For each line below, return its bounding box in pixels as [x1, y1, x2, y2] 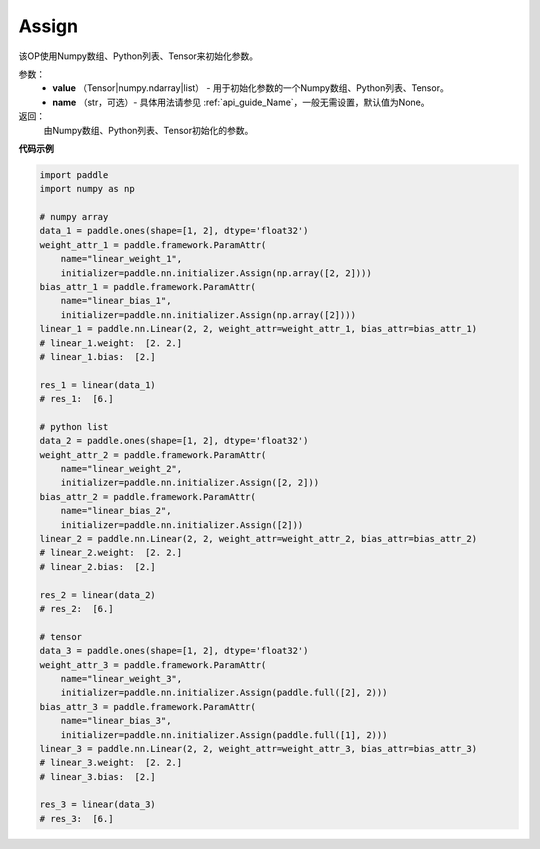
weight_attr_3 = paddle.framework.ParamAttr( [39, 659, 267, 670]
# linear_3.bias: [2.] [39, 771, 157, 782]
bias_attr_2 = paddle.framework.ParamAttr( [39, 491, 257, 502]
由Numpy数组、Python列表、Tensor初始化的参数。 [43, 124, 254, 136]
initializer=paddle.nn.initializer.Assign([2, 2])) [60, 477, 320, 489]
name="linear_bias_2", [60, 505, 172, 517]
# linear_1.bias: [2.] [39, 351, 157, 362]
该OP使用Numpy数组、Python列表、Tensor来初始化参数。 [18, 50, 259, 62]
